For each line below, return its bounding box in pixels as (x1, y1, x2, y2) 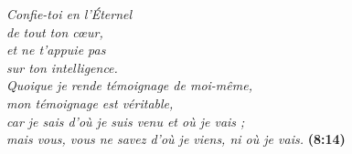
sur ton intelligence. (6, 57, 118, 77)
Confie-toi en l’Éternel (6, 5, 133, 23)
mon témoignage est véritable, (6, 93, 174, 112)
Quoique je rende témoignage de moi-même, (6, 76, 252, 95)
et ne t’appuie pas (6, 40, 106, 59)
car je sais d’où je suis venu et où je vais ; (6, 111, 245, 130)
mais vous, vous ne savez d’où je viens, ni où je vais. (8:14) (6, 129, 346, 149)
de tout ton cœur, (6, 22, 103, 41)
